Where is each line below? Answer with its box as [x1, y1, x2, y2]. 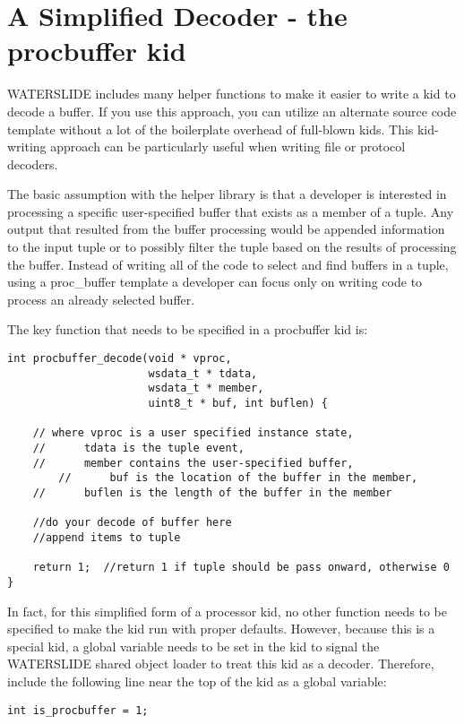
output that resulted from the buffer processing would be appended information [7, 220, 445, 238]
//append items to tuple [32, 530, 181, 544]
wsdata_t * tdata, [148, 366, 258, 380]
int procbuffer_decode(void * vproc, [7, 352, 232, 366]
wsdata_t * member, [148, 382, 264, 395]
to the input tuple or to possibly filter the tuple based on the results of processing [7, 237, 457, 256]
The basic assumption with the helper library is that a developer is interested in [7, 185, 447, 203]
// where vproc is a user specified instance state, [32, 427, 354, 440]
